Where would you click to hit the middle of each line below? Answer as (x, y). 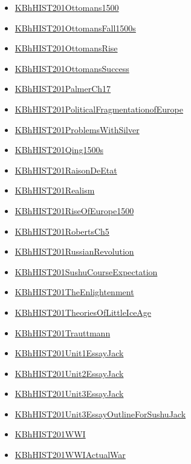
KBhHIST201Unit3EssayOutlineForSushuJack (100, 413)
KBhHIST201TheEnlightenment (74, 292)
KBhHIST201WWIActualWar (70, 455)
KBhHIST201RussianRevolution (74, 251)
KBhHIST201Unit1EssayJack (69, 353)
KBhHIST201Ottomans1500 (67, 7)
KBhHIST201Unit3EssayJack (69, 394)
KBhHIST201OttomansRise (66, 48)
